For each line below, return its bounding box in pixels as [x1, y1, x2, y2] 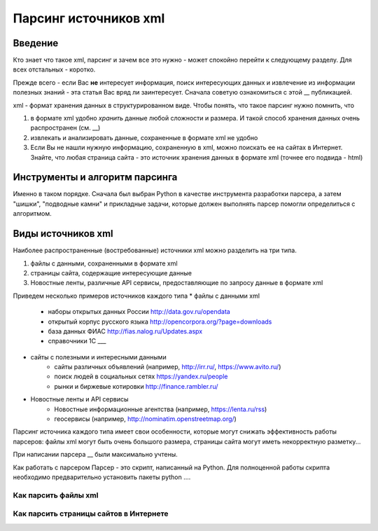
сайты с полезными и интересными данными [30, 352, 167, 361]
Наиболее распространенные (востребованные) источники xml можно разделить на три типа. [13, 246, 297, 255]
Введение [13, 37, 59, 49]
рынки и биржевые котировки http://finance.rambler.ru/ [54, 382, 218, 390]
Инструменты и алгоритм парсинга [13, 172, 178, 184]
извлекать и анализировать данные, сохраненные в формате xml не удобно [30, 133, 258, 142]
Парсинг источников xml [13, 11, 165, 26]
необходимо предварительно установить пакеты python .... [13, 473, 191, 481]
